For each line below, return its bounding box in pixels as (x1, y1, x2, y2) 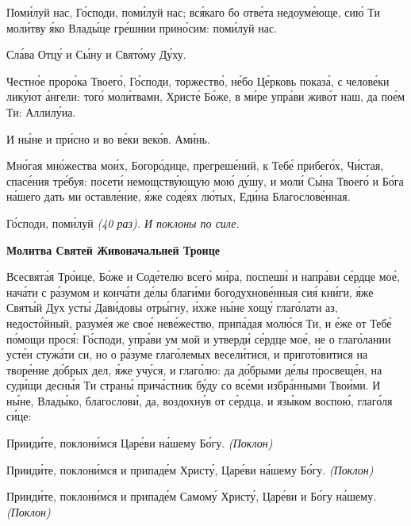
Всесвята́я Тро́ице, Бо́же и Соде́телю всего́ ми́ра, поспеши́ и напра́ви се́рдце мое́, (6, 268, 400, 285)
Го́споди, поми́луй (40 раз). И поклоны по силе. (6, 214, 240, 231)
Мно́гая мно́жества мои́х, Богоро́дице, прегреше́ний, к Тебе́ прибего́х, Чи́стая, (6, 157, 384, 174)
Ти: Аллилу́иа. (6, 103, 76, 120)
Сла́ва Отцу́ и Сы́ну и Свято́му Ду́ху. (6, 46, 186, 63)
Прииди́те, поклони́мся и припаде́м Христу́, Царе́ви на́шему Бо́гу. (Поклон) (6, 461, 374, 478)
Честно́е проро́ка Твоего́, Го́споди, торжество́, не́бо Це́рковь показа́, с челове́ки (6, 72, 390, 89)
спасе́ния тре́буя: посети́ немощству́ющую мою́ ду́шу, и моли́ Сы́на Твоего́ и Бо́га (6, 172, 404, 189)
